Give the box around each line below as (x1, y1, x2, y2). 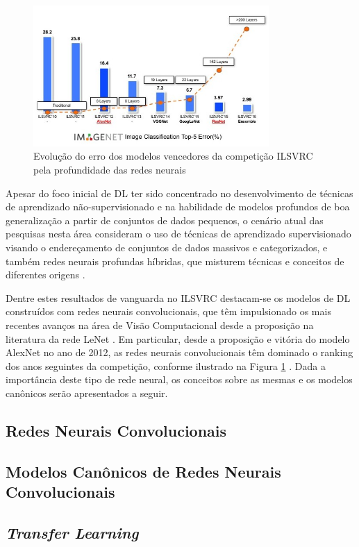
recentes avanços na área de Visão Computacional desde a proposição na (6, 318, 314, 332)
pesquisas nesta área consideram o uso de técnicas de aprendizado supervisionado (6, 226, 351, 241)
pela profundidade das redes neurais (33, 162, 186, 177)
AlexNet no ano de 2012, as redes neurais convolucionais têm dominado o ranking (6, 345, 353, 360)
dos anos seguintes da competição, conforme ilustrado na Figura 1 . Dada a (6, 358, 326, 373)
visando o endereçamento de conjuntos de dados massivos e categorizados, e (6, 240, 328, 255)
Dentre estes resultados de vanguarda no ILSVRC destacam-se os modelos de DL (6, 290, 351, 305)
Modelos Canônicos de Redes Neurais (6, 460, 281, 482)
